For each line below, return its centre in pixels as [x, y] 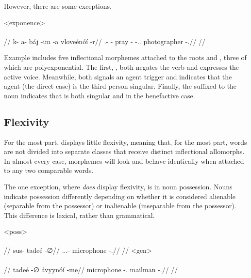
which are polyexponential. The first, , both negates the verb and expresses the [121, 67]
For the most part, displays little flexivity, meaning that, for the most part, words [125, 142]
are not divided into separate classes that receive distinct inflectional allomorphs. [124, 151]
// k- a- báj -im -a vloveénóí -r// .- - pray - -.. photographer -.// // [105, 41]
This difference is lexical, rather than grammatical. [79, 215]
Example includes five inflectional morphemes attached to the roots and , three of [125, 57]
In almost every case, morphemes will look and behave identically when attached [124, 161]
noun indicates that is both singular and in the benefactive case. [100, 95]
